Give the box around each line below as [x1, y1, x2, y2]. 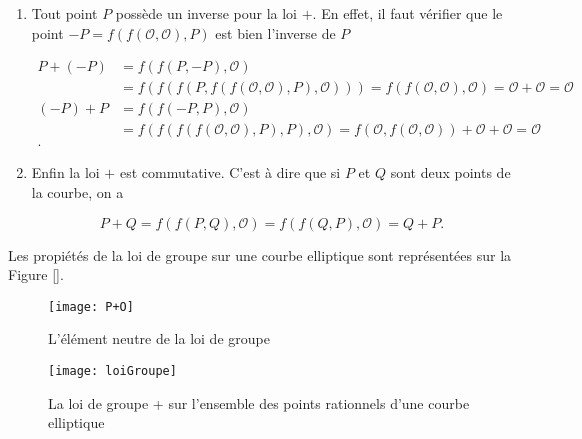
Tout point [31, 3, 98, 23]
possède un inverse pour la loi [115, 3, 298, 23]
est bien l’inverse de [215, 22, 336, 43]
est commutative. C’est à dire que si [119, 162, 341, 183]
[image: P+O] [48, 299, 134, 314]
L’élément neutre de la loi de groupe [48, 328, 270, 349]
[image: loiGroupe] [48, 363, 177, 378]
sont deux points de [390, 162, 511, 183]
